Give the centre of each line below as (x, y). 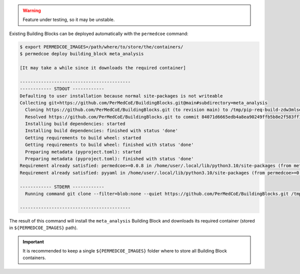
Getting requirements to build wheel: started (83, 138)
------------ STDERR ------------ (62, 187)
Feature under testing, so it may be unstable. (69, 19)
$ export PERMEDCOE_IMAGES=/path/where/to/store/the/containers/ (101, 47)
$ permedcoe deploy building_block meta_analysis (82, 54)
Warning (32, 10)
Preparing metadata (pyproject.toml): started (83, 152)
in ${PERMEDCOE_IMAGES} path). (43, 228)
